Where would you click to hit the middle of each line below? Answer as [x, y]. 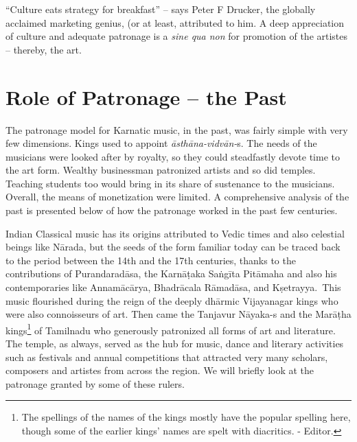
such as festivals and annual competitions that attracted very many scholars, [167, 357]
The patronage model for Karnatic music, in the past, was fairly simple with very [177, 129]
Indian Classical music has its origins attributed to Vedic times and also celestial [175, 233]
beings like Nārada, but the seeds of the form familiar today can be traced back [173, 247]
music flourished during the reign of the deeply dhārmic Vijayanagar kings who [172, 300]
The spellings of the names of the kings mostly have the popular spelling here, [186, 417]
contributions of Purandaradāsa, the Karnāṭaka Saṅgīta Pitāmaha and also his [171, 274]
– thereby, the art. [44, 49]
